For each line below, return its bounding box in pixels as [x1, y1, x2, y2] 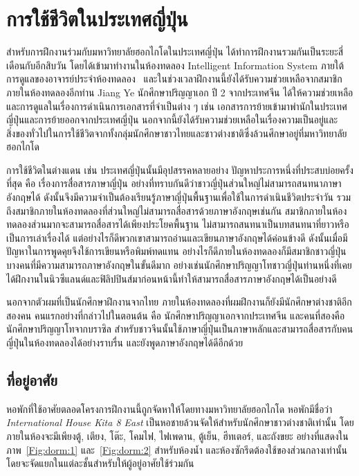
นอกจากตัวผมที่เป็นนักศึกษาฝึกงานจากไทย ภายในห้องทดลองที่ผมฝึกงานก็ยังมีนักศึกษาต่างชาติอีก [6, 294, 352, 309]
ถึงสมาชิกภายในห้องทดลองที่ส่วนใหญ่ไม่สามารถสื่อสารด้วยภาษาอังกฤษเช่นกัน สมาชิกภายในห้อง [6, 203, 347, 218]
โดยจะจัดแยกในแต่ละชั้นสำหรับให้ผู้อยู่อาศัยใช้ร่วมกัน [6, 456, 194, 470]
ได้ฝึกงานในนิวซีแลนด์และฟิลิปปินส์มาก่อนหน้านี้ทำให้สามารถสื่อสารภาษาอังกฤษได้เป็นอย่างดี [6, 271, 337, 285]
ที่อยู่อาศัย [6, 369, 57, 390]
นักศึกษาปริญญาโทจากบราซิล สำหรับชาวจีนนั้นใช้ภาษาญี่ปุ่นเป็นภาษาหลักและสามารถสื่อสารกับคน [6, 321, 353, 336]
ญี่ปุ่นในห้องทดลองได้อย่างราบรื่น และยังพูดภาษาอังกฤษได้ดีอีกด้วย [6, 335, 243, 349]
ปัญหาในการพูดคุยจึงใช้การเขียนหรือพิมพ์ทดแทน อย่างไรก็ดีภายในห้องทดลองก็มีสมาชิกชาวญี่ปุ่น [6, 244, 347, 258]
